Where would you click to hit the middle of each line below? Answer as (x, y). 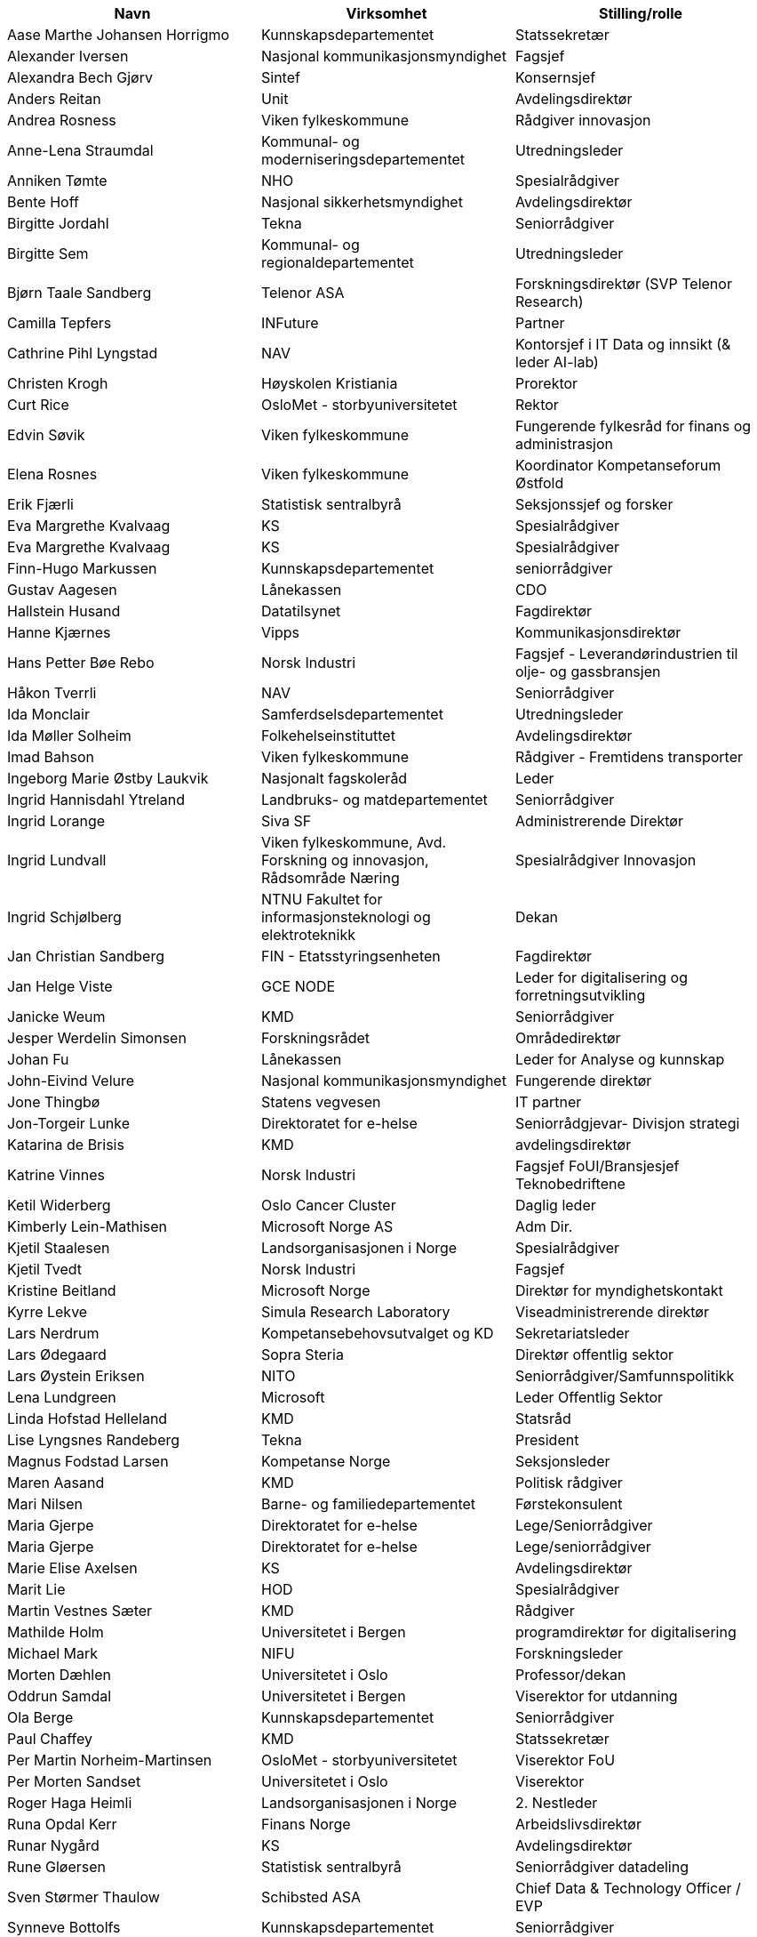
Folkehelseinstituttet (328, 735)
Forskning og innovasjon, (345, 860)
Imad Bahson (51, 757)
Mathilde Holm (56, 1632)
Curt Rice (38, 405)
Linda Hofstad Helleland (88, 1419)
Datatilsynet (301, 611)
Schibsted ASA (311, 1897)
